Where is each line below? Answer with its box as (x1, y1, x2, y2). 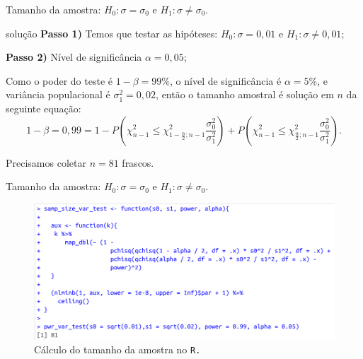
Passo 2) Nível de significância (6, 49, 142, 64)
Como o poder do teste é (6, 73, 113, 88)
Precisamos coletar (6, 155, 86, 170)
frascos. (122, 155, 154, 170)
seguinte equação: (6, 100, 81, 115)
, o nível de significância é (170, 73, 282, 88)
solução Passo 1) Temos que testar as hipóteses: (6, 25, 218, 40)
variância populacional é (6, 87, 110, 102)
